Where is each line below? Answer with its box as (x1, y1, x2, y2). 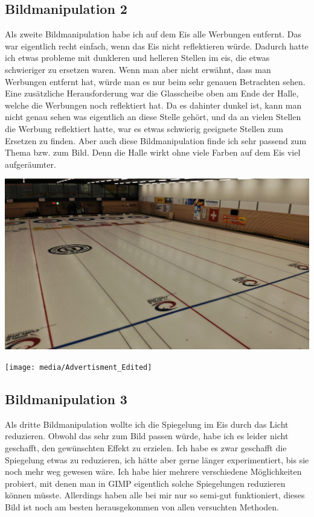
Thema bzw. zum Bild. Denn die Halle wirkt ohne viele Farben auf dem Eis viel (5, 146, 301, 159)
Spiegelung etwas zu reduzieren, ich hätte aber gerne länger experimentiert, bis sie (5, 453, 309, 466)
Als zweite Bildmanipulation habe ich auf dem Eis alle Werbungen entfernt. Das (5, 28, 301, 40)
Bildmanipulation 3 (5, 389, 127, 408)
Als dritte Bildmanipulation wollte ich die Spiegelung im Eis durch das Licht (5, 417, 289, 430)
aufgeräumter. (5, 157, 56, 170)
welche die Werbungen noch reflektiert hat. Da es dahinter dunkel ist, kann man (5, 98, 302, 111)
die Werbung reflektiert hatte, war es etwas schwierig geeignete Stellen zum (5, 122, 283, 135)
